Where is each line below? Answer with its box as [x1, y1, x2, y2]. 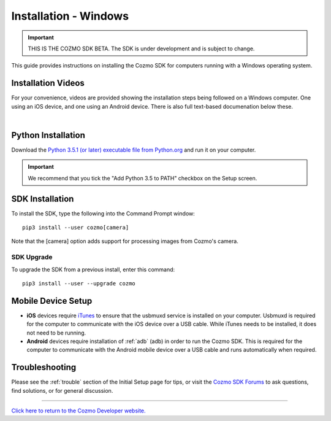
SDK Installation [11, 193, 74, 204]
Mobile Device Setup [11, 295, 93, 306]
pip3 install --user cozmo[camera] [22, 224, 129, 231]
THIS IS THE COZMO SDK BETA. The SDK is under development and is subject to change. [28, 45, 255, 52]
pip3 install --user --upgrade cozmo [22, 280, 136, 287]
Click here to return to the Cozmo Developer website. [11, 407, 146, 414]
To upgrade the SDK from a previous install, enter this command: [11, 266, 175, 273]
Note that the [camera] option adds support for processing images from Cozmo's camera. [11, 238, 238, 245]
